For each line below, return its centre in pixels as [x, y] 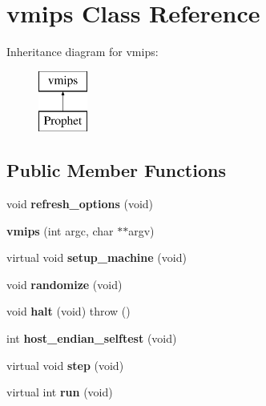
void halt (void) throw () [69, 311]
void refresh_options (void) [80, 204]
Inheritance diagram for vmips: [83, 52]
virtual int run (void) [60, 392]
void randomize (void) [64, 284]
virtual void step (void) [65, 365]
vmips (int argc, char [60, 230]
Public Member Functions [116, 170]
